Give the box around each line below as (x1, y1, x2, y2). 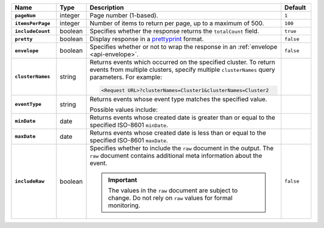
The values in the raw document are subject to (108, 186, 238, 194)
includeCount (14, 28, 50, 34)
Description (89, 4, 124, 11)
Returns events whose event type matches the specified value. (89, 95, 268, 103)
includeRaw (14, 178, 45, 185)
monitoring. (108, 201, 141, 209)
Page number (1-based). (89, 11, 158, 19)
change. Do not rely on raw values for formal (108, 193, 233, 202)
